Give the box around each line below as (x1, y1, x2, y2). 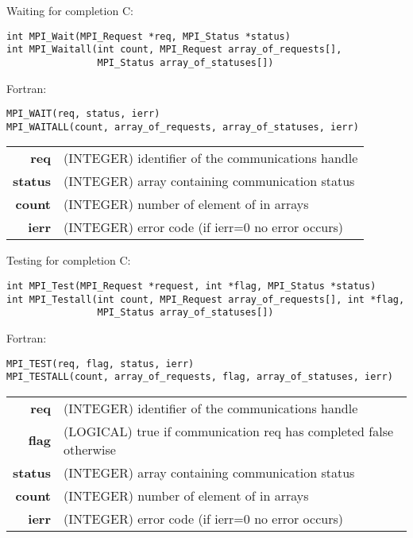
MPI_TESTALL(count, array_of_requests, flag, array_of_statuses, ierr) (6, 371, 393, 383)
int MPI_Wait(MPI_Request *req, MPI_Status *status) (6, 30, 291, 42)
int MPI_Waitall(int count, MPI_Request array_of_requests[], (6, 44, 342, 56)
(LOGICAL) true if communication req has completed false (64, 421, 394, 440)
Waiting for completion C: (6, 2, 133, 18)
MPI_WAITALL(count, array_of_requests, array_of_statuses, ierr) (6, 121, 359, 133)
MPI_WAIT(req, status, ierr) (6, 108, 160, 120)
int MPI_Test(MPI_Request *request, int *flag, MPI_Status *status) (6, 281, 376, 292)
